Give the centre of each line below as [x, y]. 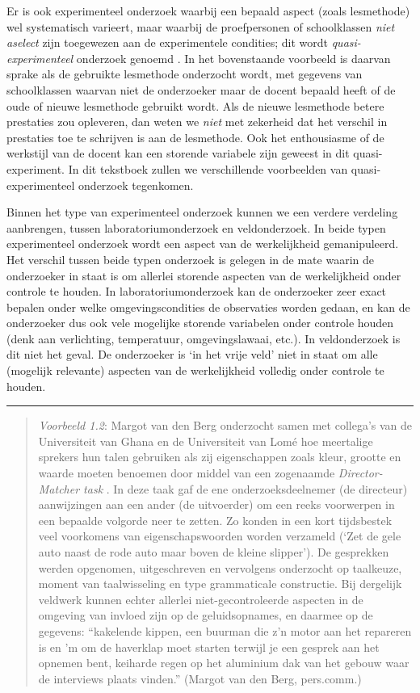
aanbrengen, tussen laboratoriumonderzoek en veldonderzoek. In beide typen [196, 227]
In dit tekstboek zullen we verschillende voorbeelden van [208, 168]
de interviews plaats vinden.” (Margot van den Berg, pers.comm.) [200, 678]
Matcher [59, 488]
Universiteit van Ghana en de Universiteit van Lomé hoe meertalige [206, 441]
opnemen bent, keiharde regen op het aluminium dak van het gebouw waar [224, 663]
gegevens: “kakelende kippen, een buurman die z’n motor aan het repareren [225, 630]
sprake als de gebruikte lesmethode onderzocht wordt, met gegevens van [185, 74]
